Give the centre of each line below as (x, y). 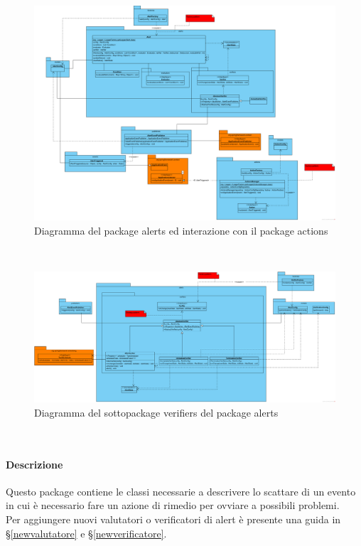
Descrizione (34, 464)
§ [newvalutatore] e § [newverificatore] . (86, 533)
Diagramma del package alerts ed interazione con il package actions (181, 230)
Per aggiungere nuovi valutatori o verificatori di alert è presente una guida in (173, 519)
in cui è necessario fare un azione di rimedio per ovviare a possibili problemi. (173, 505)
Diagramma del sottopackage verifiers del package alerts (156, 412)
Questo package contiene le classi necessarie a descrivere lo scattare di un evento (181, 491)
